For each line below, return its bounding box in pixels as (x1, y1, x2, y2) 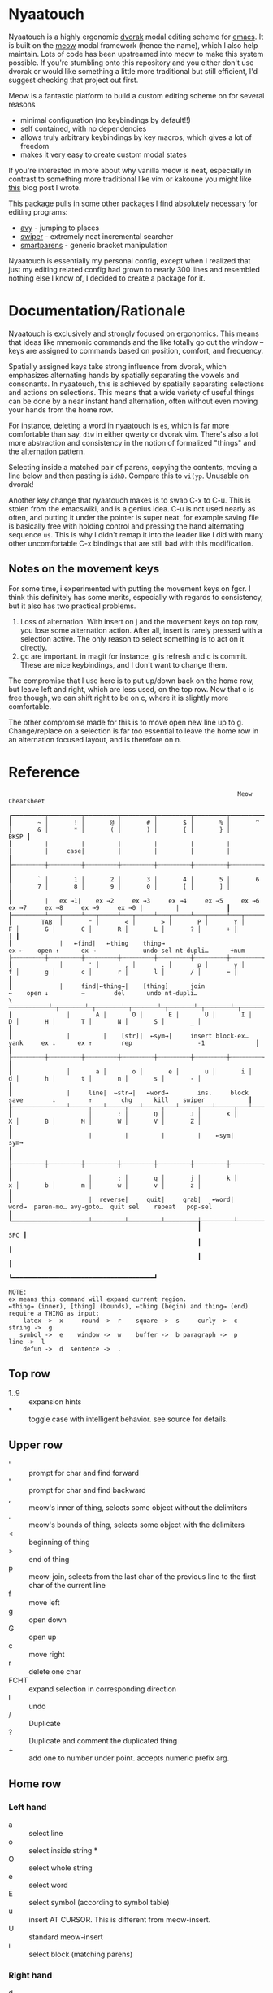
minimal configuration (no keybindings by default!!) (19, 115, 191, 124)
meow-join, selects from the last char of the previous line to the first (28, 1572, 256, 1582)
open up (28, 1632, 57, 1643)
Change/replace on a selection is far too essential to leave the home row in (8, 725, 259, 736)
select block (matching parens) (28, 1949, 133, 1959)
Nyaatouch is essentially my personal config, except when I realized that (8, 255, 251, 265)
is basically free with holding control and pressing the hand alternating (8, 521, 245, 531)
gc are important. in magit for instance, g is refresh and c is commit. (19, 651, 248, 661)
